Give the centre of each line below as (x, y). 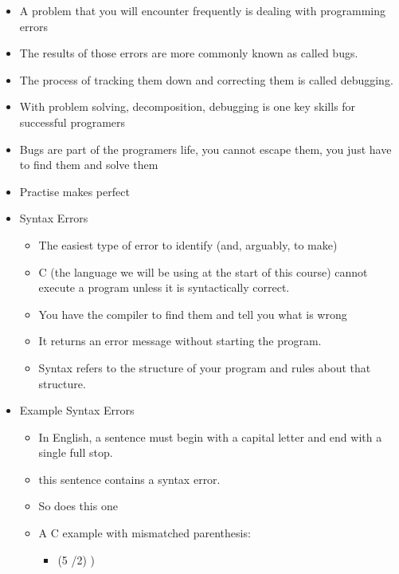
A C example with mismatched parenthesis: (145, 533)
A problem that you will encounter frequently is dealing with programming (202, 10)
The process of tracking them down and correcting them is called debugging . (206, 79)
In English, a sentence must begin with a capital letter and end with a (210, 436)
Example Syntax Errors (77, 410)
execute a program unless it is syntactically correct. (164, 287)
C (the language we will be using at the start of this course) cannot (203, 271)
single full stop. (76, 452)
